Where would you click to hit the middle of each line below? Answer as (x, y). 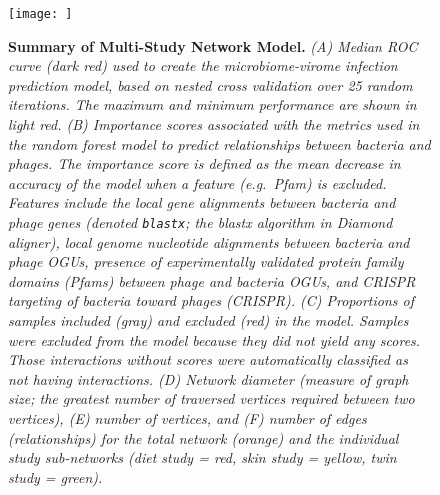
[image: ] (40, 14)
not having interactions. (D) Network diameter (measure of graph (208, 378)
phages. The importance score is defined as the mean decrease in (204, 163)
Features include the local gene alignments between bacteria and (202, 202)
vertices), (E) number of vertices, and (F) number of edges (187, 418)
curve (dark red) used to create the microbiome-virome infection (203, 65)
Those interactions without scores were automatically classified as (208, 359)
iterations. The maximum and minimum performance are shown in (212, 104)
